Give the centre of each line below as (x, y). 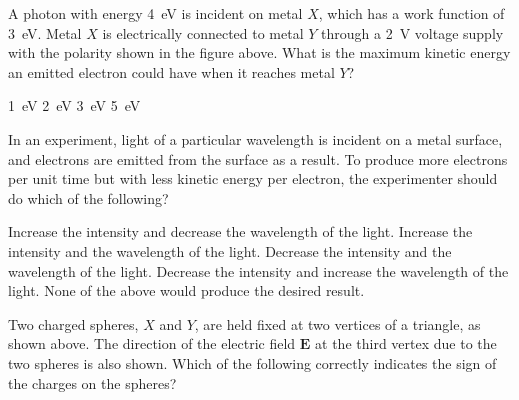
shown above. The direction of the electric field (152, 343)
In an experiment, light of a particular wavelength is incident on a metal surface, (255, 138)
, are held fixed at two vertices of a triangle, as (337, 323)
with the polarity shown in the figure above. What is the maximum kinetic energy (259, 52)
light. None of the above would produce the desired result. (186, 290)
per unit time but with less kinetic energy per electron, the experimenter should (253, 178)
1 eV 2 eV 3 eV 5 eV (74, 105)
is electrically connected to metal (203, 32)
